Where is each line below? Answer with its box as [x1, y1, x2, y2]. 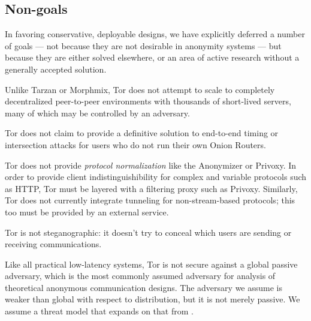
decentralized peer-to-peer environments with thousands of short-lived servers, [5, 95, 291, 107]
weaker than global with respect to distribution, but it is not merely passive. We [5, 293, 300, 305]
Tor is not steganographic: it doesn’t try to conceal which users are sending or [5, 226, 292, 238]
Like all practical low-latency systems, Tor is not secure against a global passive [5, 257, 298, 270]
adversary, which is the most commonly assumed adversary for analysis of [5, 269, 276, 282]
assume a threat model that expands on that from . [5, 305, 194, 317]
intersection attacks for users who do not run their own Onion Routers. [5, 138, 266, 151]
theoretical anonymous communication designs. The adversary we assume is [5, 281, 282, 293]
